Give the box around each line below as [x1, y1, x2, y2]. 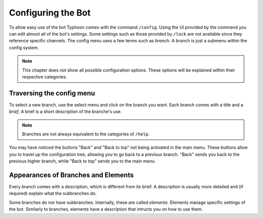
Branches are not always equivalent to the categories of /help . [22, 131, 150, 137]
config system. [9, 44, 39, 51]
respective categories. [22, 73, 67, 80]
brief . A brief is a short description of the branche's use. [9, 109, 122, 114]
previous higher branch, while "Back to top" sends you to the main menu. [9, 158, 156, 164]
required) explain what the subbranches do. [9, 190, 97, 197]
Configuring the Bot [9, 7, 91, 18]
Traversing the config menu [9, 89, 95, 97]
